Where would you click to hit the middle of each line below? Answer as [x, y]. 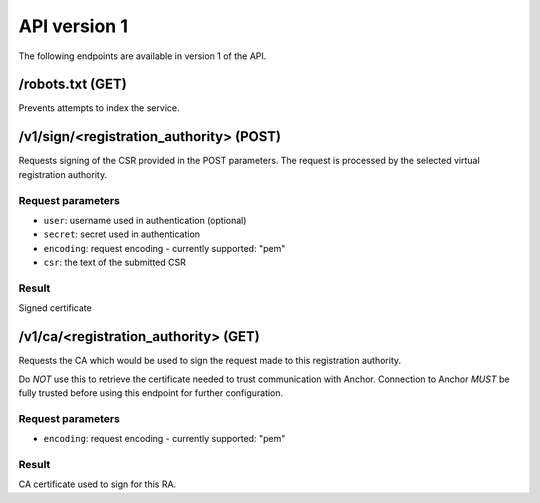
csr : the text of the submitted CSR [115, 262]
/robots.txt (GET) [72, 84]
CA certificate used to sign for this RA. [97, 484]
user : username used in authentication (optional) [145, 220]
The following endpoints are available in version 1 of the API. [142, 56]
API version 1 [73, 26]
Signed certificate [55, 308]
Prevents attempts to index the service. [99, 108]
